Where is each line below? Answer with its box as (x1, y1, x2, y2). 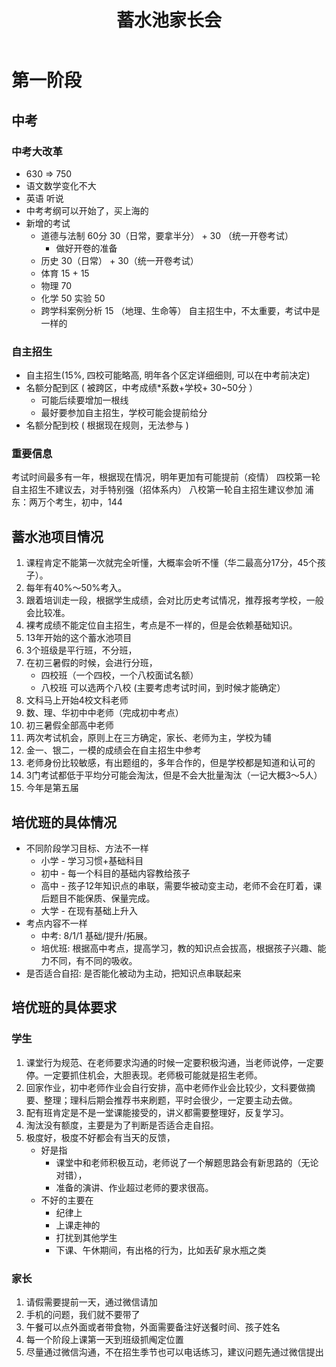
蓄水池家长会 (115, 9, 222, 32)
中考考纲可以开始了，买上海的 (25, 204, 149, 216)
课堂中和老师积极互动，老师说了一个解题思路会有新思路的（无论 (55, 1156, 319, 1168)
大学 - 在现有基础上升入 (40, 905, 138, 917)
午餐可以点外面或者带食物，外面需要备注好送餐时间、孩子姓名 (25, 1321, 281, 1333)
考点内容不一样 (25, 917, 88, 930)
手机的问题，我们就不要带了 (25, 1309, 141, 1321)
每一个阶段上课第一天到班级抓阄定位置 (25, 1334, 184, 1346)
